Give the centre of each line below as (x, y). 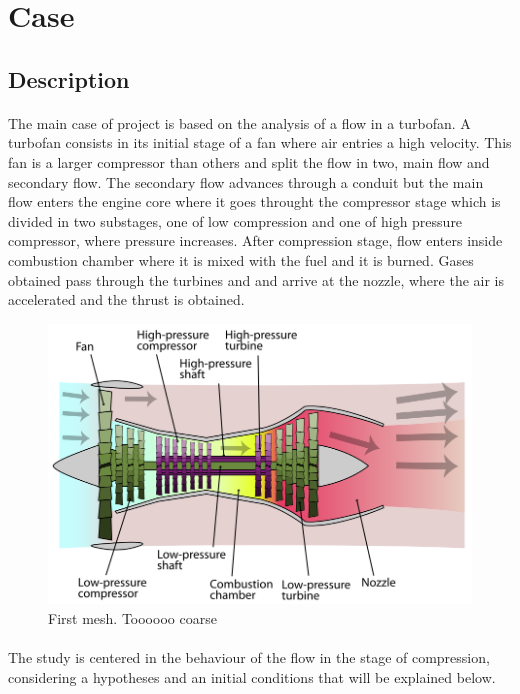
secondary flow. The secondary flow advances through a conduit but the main (246, 181)
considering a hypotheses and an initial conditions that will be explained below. (252, 676)
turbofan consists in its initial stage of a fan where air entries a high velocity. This (260, 142)
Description (69, 78)
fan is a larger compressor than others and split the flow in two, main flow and (249, 161)
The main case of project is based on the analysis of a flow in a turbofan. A (239, 122)
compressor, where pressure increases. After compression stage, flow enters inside (255, 240)
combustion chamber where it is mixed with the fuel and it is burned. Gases (241, 259)
